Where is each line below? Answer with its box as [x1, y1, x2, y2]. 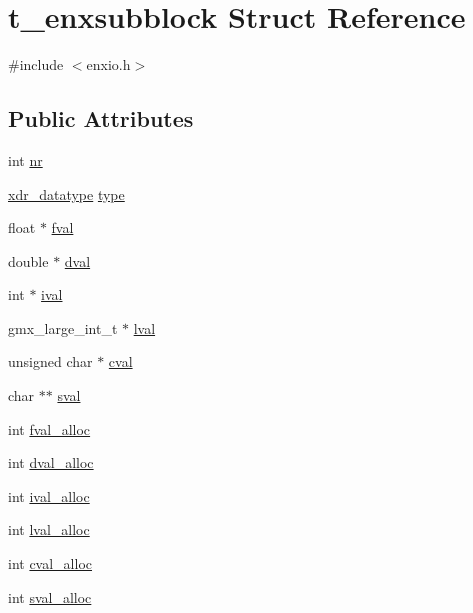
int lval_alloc [8, 519, 90, 540]
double [8, 250, 49, 271]
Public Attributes [8, 103, 194, 134]
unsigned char [8, 351, 93, 372]
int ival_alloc [8, 485, 90, 506]
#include [8, 54, 64, 75]
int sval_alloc [8, 586, 92, 607]
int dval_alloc [8, 452, 94, 473]
